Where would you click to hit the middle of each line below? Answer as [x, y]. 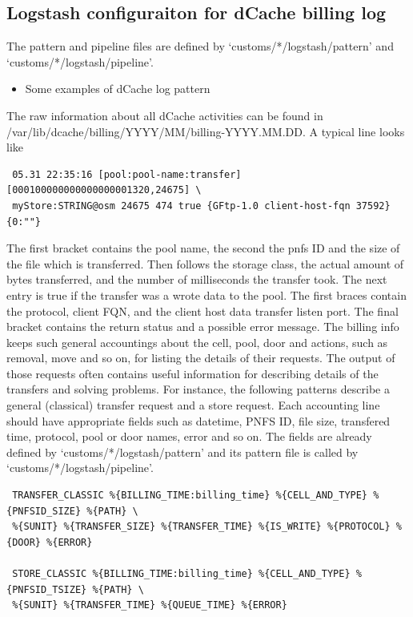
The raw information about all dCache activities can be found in [165, 115]
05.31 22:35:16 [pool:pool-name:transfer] [127, 174]
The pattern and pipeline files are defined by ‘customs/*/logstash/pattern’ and [200, 46]
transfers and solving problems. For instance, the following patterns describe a [198, 389]
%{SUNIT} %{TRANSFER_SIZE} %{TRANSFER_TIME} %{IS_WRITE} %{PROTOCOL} [201, 527]
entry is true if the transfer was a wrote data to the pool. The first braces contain [206, 294]
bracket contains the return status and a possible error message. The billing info [203, 327]
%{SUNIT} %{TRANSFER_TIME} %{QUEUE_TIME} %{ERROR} [150, 605]
